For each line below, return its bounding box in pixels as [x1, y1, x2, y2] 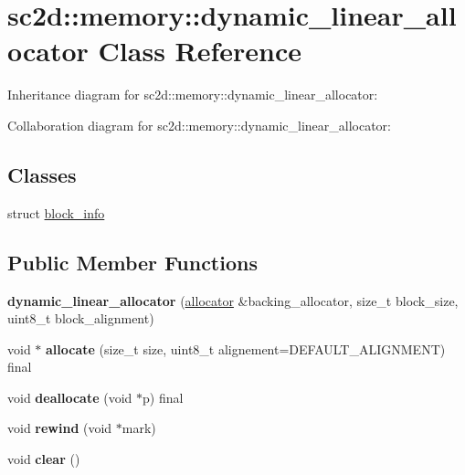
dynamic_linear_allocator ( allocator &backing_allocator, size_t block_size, [7, 290, 459, 310]
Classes [7, 160, 77, 188]
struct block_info [7, 203, 105, 222]
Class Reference [98, 32, 302, 69]
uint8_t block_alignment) [7, 309, 154, 328]
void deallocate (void [7, 387, 132, 406]
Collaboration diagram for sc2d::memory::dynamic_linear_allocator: [7, 115, 391, 134]
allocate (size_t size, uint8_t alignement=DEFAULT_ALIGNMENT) [46, 339, 446, 358]
